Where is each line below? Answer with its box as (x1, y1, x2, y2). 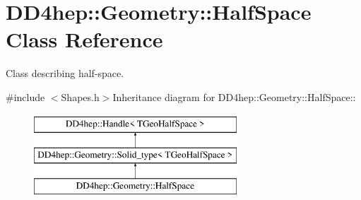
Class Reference (6, 25, 163, 54)
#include (6, 89, 45, 104)
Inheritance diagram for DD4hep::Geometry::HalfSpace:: (112, 89, 356, 104)
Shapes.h (61, 89, 100, 104)
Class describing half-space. (6, 66, 124, 81)
